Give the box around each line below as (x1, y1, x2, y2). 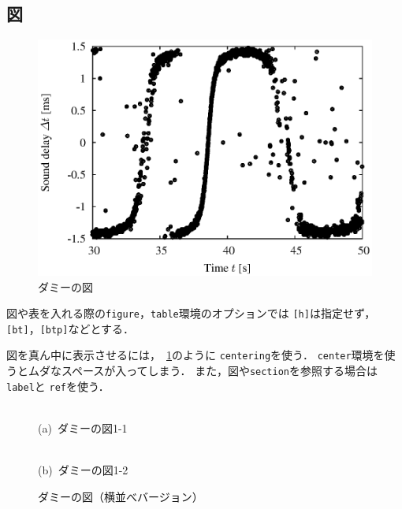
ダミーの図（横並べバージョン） (38, 488, 203, 504)
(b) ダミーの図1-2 (38, 462, 128, 478)
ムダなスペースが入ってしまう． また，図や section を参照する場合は (28, 362, 378, 379)
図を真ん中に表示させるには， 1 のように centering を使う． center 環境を (6, 347, 385, 363)
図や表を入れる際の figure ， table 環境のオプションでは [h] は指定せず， (6, 305, 376, 321)
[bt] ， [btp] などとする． (6, 320, 135, 336)
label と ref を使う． (6, 377, 110, 394)
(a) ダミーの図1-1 (38, 419, 128, 436)
